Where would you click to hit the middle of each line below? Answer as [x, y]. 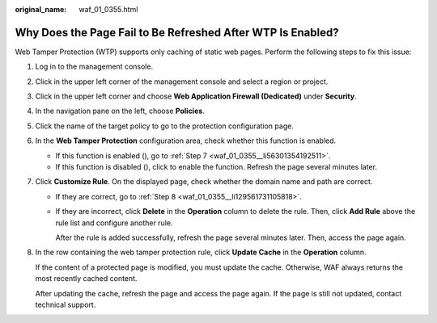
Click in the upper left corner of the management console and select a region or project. [182, 82]
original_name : [41, 9]
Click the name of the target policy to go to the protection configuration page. [165, 126]
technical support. [66, 304]
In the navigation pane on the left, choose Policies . [120, 111]
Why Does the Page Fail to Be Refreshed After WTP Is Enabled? [177, 32]
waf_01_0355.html [108, 9]
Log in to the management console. [94, 67]
